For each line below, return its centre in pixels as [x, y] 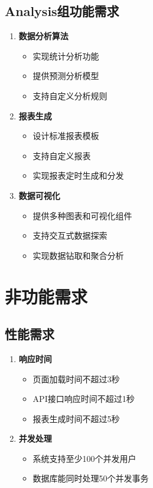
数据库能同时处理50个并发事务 [91, 478]
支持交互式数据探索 [70, 235]
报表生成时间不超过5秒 [76, 418]
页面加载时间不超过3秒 [76, 378]
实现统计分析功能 [66, 56]
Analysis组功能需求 [62, 11]
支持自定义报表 [62, 155]
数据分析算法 [43, 36]
